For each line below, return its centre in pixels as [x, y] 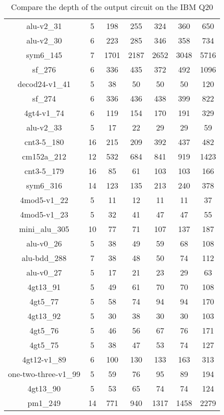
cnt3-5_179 [44, 171]
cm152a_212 [44, 156]
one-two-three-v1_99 [44, 374]
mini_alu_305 [44, 229]
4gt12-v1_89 [44, 359]
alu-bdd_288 [44, 258]
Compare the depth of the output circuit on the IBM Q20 [112, 7]
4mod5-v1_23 [44, 214]
